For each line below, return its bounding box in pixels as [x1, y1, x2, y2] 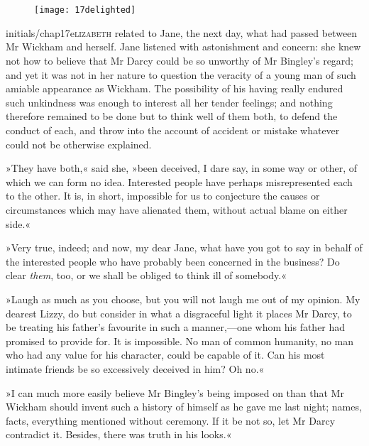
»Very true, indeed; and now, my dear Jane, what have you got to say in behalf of [6, 240, 363, 255]
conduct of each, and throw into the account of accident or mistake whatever [6, 123, 340, 137]
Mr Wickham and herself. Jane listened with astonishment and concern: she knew [6, 39, 361, 54]
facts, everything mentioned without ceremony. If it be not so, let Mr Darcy [6, 413, 336, 428]
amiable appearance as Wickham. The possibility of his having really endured [6, 81, 343, 96]
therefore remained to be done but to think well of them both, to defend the [6, 109, 338, 124]
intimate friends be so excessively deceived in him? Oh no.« [6, 361, 265, 376]
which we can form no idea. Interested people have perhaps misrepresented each [6, 174, 353, 189]
